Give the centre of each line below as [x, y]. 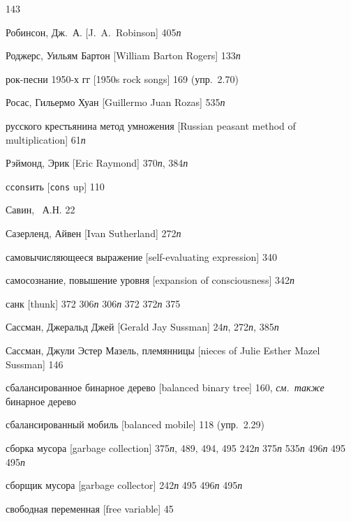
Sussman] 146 [35, 364]
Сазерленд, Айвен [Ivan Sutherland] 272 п [94, 233]
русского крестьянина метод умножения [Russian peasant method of [151, 125]
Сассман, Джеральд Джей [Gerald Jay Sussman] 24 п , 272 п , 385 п [142, 327]
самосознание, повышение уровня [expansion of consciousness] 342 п [150, 280]
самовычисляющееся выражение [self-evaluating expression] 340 [141, 256]
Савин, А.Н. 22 [40, 210]
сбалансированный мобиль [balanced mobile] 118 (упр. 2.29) [135, 424]
